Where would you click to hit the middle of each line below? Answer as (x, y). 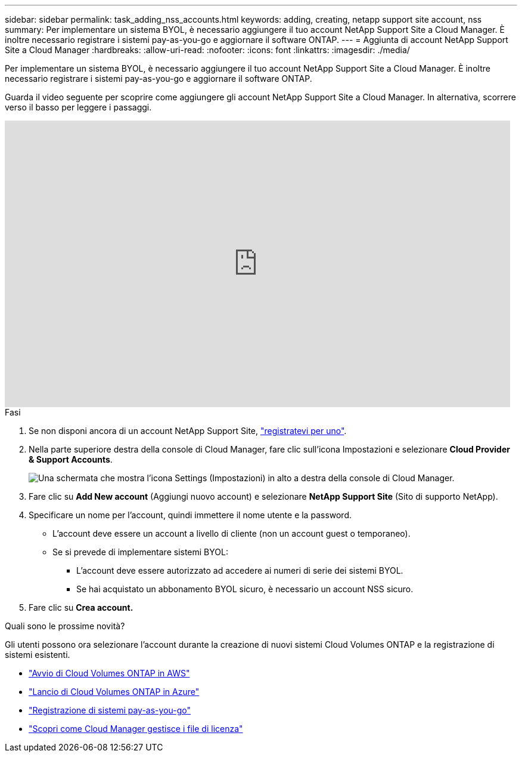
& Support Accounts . (71, 459)
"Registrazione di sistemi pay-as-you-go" (110, 710)
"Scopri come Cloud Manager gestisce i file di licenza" (136, 729)
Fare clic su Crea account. (81, 607)
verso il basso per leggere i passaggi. (78, 107)
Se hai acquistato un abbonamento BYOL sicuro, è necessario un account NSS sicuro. (245, 589)
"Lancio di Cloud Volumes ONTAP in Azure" (114, 692)
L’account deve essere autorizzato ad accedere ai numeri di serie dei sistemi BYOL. (240, 570)
